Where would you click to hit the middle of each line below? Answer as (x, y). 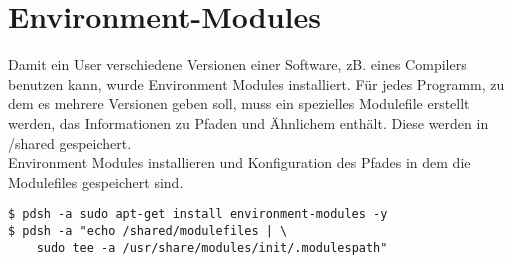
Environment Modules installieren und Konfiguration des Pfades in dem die (239, 162)
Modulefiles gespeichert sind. (96, 181)
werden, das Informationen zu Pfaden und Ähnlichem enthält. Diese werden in (248, 122)
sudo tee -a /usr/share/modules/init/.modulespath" (212, 247)
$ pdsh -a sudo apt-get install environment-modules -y (198, 214)
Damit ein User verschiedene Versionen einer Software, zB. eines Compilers (237, 64)
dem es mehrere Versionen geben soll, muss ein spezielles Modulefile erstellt (239, 103)
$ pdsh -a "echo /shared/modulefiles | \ (148, 230)
